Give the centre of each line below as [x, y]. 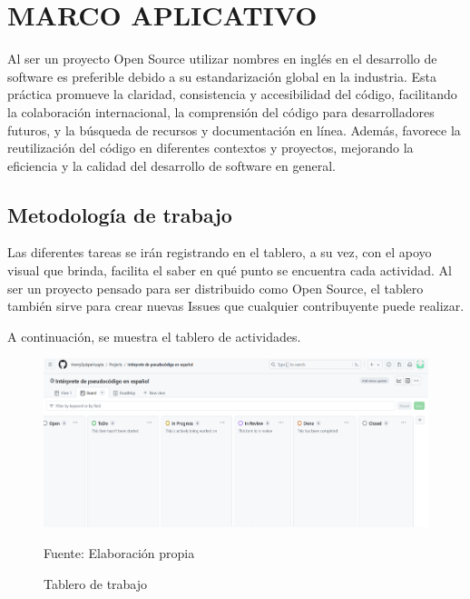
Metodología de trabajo [120, 214]
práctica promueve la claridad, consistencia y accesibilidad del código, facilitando [232, 94]
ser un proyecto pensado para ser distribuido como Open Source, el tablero [215, 288]
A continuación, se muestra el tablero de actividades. [154, 336]
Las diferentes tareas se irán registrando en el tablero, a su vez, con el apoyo [220, 252]
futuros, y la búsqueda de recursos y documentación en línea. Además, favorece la [234, 130]
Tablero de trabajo [96, 583]
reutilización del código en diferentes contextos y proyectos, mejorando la [211, 148]
